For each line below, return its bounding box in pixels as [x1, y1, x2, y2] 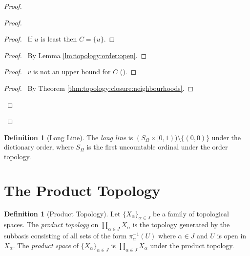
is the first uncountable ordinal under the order [86, 142, 228, 152]
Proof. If [4, 34, 32, 44]
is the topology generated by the [132, 219, 230, 230]
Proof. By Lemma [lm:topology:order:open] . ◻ [4, 50, 147, 60]
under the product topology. [150, 240, 234, 250]
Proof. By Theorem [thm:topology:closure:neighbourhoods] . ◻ [4, 83, 194, 93]
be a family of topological [153, 208, 229, 218]
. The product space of [13, 240, 79, 250]
